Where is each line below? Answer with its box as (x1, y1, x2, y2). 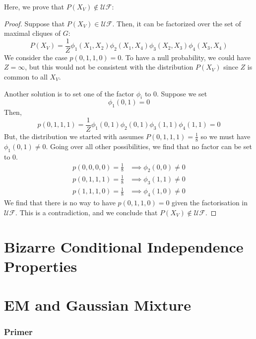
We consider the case (4, 52, 67, 62)
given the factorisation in (172, 197, 248, 208)
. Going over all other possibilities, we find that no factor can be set (46, 141, 252, 151)
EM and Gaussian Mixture (4, 295, 192, 315)
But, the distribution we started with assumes (4, 131, 144, 141)
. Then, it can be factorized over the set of (112, 18, 241, 28)
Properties (4, 255, 77, 276)
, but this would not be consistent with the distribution (25, 62, 193, 72)
